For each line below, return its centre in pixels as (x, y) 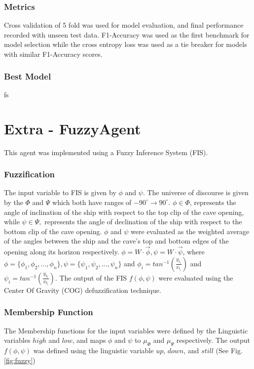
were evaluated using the (196, 277)
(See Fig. (229, 350)
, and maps (89, 340)
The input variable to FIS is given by (60, 192)
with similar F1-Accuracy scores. (53, 54)
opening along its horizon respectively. (62, 252)
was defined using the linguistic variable (93, 350)
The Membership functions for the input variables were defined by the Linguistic (126, 330)
